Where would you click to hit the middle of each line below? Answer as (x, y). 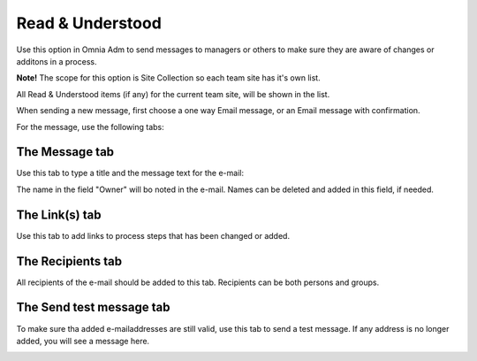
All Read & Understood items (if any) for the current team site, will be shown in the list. (173, 94)
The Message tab (65, 152)
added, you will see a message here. (83, 341)
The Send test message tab (93, 307)
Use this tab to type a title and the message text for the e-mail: (130, 173)
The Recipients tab (69, 261)
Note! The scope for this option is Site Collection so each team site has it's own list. (169, 78)
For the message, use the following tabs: (91, 127)
